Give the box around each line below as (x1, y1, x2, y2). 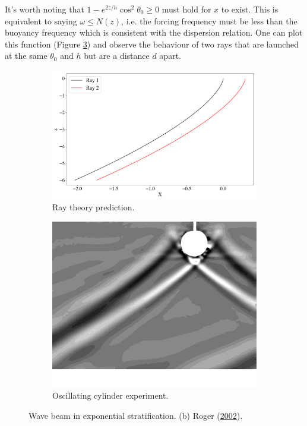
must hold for (162, 3, 211, 15)
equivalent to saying (5, 14, 77, 27)
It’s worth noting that (5, 3, 84, 15)
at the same (5, 49, 48, 62)
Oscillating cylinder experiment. (52, 389, 169, 401)
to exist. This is (221, 3, 278, 15)
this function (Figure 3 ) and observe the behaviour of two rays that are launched (5, 37, 299, 50)
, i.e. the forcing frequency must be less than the (121, 14, 297, 27)
